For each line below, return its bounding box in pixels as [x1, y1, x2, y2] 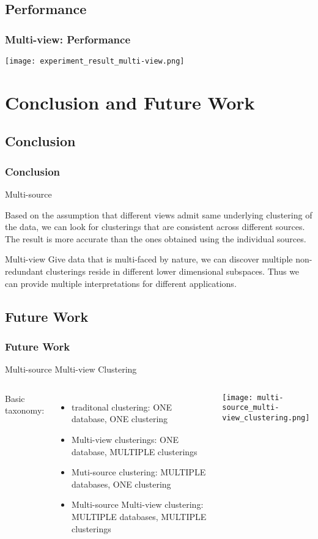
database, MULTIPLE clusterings [71, 445, 198, 458]
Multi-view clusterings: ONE [71, 433, 179, 445]
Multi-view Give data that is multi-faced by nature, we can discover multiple [5, 253, 293, 266]
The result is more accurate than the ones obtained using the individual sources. [5, 232, 306, 245]
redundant [5, 265, 43, 277]
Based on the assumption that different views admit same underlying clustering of [5, 208, 312, 221]
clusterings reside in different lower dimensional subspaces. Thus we [46, 265, 300, 277]
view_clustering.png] [222, 414, 310, 423]
